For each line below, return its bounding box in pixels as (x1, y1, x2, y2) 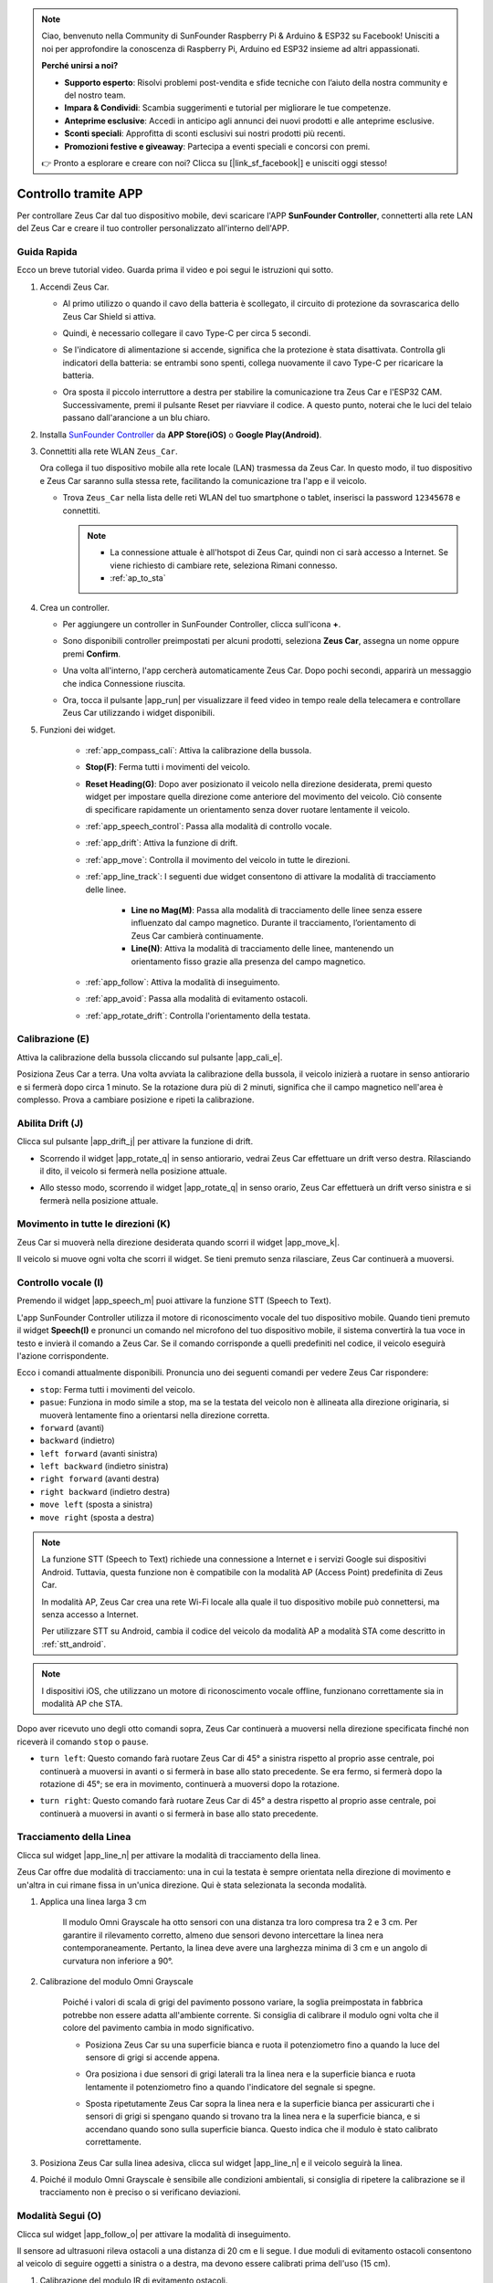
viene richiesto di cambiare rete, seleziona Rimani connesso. (110, 560, 338, 571)
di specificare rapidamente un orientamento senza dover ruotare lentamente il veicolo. (85, 804, 411, 815)
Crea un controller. (39, 602, 110, 613)
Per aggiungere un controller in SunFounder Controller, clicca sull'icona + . (62, 618, 341, 629)
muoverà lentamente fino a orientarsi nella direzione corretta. (39, 1409, 270, 1420)
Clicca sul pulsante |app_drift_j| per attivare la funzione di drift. (16, 1136, 254, 1147)
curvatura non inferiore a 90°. (62, 1955, 173, 1966)
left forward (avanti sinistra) (39, 1447, 159, 1458)
